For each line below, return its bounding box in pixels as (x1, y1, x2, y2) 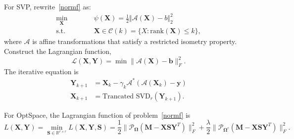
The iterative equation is (4, 66, 79, 76)
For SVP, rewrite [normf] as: (4, 1, 91, 11)
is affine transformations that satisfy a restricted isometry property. (32, 36, 237, 46)
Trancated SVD (102, 93, 150, 100)
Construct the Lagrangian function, (4, 46, 111, 56)
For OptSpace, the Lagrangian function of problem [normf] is (4, 109, 191, 120)
